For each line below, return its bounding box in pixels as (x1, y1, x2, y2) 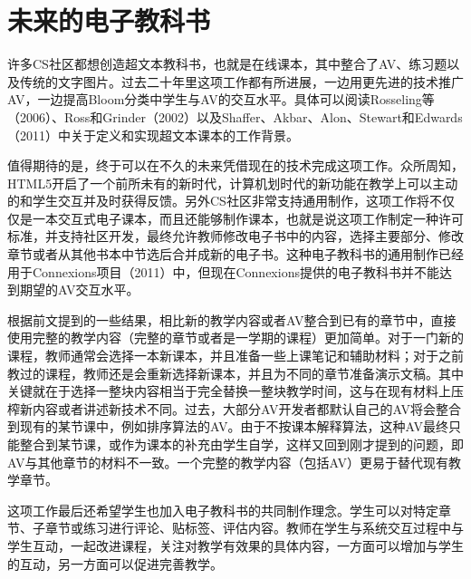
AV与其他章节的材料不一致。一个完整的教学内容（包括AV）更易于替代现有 (7, 452, 448, 471)
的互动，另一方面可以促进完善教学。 (7, 554, 223, 573)
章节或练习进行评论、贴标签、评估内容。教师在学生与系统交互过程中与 (44, 518, 464, 537)
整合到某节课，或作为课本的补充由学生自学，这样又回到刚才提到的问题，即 (19, 435, 464, 453)
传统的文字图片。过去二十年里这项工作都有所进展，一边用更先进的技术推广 (19, 72, 464, 91)
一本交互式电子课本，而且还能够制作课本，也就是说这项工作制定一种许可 (32, 208, 464, 227)
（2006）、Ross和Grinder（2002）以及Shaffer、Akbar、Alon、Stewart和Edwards (7, 107, 463, 126)
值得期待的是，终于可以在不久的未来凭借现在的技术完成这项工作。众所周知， (7, 156, 464, 175)
